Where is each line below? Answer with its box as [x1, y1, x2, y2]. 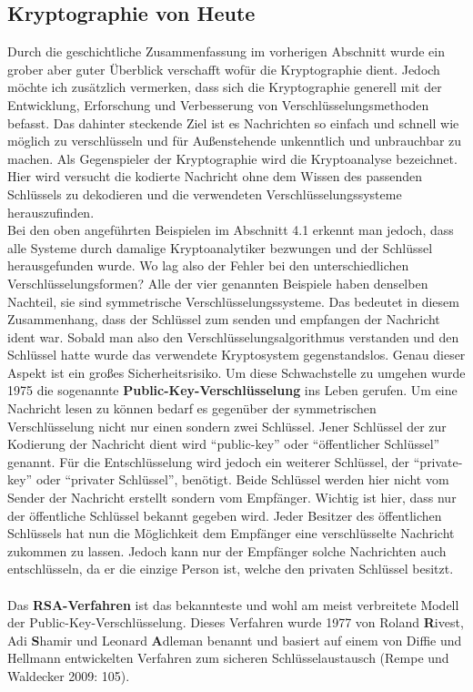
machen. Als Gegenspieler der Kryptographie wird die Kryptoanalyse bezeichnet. [7, 148, 458, 168]
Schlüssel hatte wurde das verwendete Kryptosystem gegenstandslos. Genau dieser [7, 345, 466, 364]
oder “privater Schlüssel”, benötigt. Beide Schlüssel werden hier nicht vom [35, 470, 449, 489]
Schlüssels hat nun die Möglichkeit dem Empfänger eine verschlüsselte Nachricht [7, 524, 455, 543]
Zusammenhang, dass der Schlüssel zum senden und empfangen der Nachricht [7, 310, 440, 329]
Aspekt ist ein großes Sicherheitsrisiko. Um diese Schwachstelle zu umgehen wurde [7, 362, 466, 382]
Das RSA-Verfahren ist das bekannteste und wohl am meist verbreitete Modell [7, 595, 459, 614]
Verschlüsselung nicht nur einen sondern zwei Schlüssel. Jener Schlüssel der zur [7, 416, 447, 435]
